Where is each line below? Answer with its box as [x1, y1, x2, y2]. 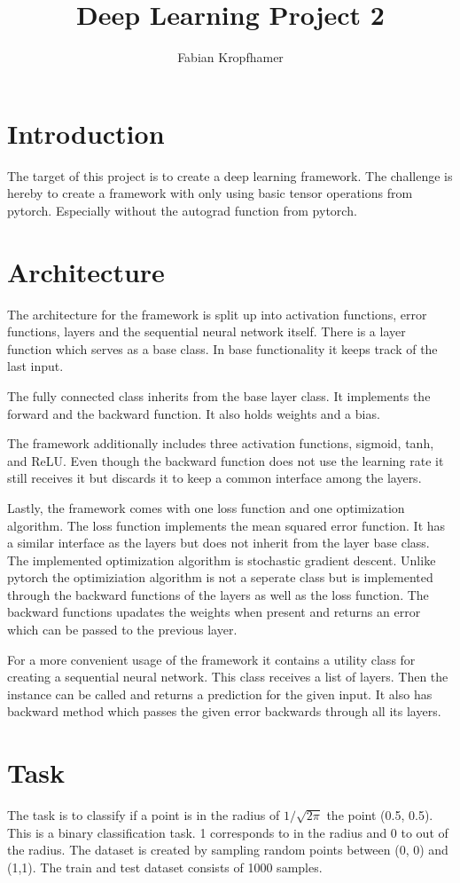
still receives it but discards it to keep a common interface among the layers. [7, 469, 422, 487]
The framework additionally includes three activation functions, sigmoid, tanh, [7, 434, 434, 453]
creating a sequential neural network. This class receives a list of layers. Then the [7, 667, 448, 686]
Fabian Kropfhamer [177, 48, 284, 67]
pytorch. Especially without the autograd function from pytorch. [7, 201, 357, 219]
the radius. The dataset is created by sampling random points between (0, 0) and [7, 840, 448, 859]
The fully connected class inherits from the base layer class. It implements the [7, 386, 431, 405]
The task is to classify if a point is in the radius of [7, 806, 280, 824]
